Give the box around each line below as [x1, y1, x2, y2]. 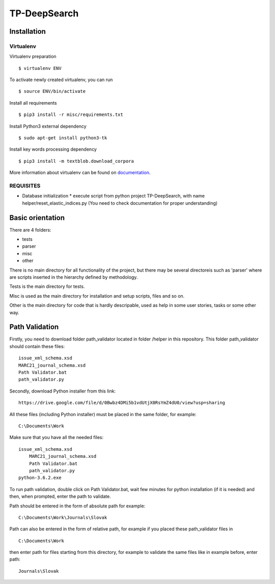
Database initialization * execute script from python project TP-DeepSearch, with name [22, 193, 205, 199]
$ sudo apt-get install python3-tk [18, 135, 107, 141]
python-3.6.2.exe [18, 475, 62, 481]
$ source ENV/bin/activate [18, 88, 86, 94]
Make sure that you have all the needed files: [9, 434, 104, 441]
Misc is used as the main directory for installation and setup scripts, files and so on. [9, 293, 185, 299]
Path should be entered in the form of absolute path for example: [9, 503, 146, 509]
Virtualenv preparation [9, 54, 57, 60]
